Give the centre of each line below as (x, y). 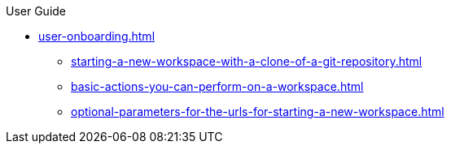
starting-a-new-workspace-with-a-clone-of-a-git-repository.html (247, 61)
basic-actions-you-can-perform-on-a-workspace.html (217, 86)
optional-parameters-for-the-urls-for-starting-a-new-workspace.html (258, 111)
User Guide (36, 11)
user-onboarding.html (97, 36)
